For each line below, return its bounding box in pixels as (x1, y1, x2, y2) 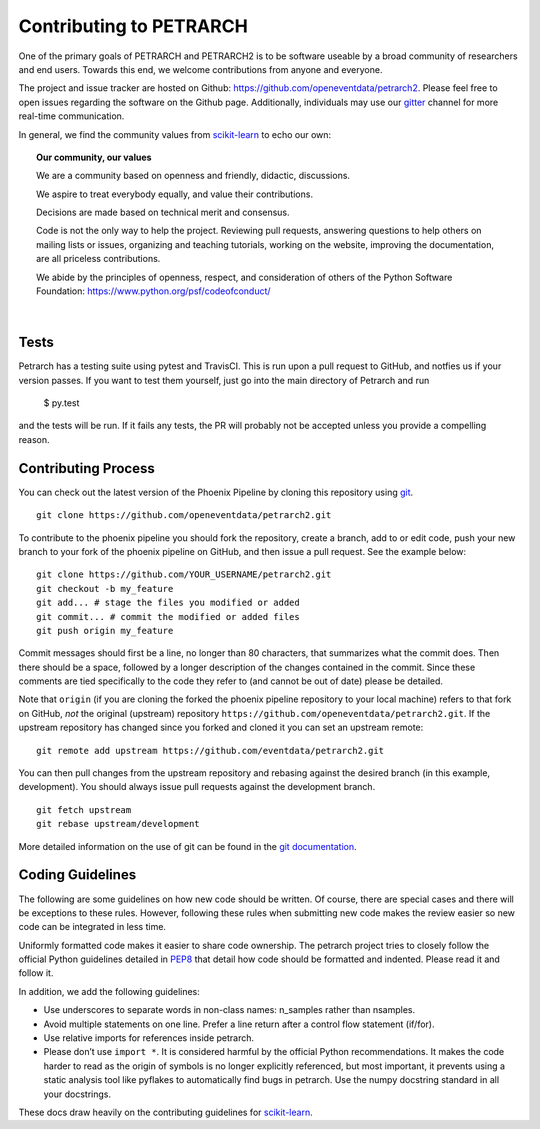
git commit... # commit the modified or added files (36, 611, 300, 622)
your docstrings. (43, 1088, 112, 1100)
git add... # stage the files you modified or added (36, 597, 300, 609)
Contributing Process (18, 460, 155, 477)
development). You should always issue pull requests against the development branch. (18, 781, 376, 793)
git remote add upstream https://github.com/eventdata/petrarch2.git (36, 745, 385, 756)
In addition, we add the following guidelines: (18, 985, 200, 997)
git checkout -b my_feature (36, 583, 174, 594)
